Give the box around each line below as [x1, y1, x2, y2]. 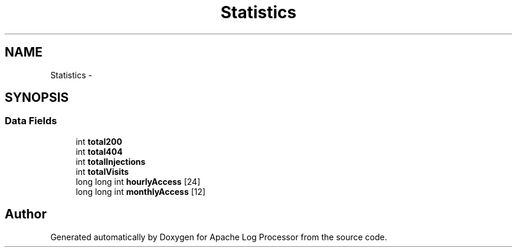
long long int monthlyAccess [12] [76, 186, 206, 197]
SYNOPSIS [5, 90, 69, 105]
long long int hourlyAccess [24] [76, 176, 201, 187]
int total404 [76, 146, 123, 157]
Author [5, 207, 47, 222]
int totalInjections [76, 156, 146, 167]
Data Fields [5, 115, 57, 127]
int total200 [76, 136, 122, 147]
